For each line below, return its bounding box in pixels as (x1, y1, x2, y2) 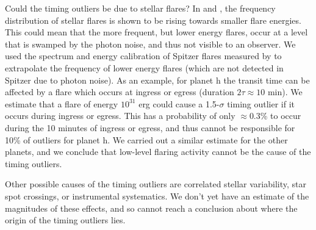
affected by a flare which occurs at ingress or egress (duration (5, 85, 234, 98)
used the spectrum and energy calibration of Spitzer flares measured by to (5, 49, 282, 62)
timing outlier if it (227, 97, 295, 110)
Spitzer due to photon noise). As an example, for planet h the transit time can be (5, 73, 310, 86)
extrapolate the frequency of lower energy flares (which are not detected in (5, 61, 284, 74)
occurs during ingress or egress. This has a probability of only (5, 109, 235, 122)
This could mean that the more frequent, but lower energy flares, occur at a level (5, 26, 308, 38)
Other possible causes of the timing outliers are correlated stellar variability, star (5, 178, 306, 190)
